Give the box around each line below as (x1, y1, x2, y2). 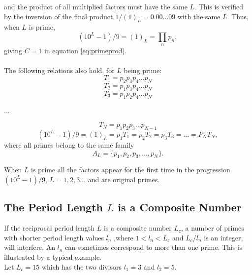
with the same (178, 11, 220, 21)
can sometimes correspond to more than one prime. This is (65, 242, 243, 252)
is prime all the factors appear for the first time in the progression (31, 164, 230, 175)
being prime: (124, 65, 162, 75)
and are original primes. (88, 174, 160, 184)
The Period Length (4, 199, 103, 215)
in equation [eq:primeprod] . (44, 45, 126, 56)
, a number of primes (181, 223, 244, 233)
